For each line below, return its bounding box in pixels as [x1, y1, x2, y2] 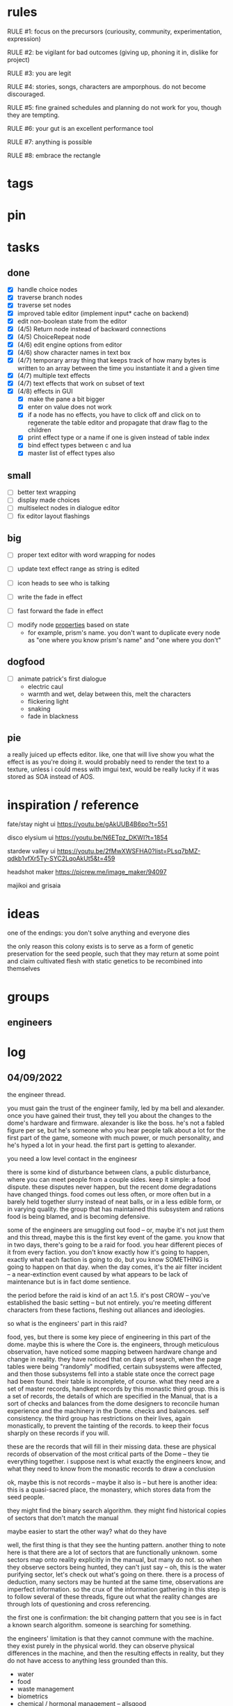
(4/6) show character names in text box [17, 348, 131, 356]
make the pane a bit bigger [27, 395, 105, 404]
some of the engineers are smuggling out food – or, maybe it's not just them [7, 1226, 225, 1234]
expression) [7, 34, 42, 42]
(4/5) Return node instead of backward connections [17, 324, 167, 333]
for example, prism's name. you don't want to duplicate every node [27, 628, 220, 637]
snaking [27, 704, 51, 713]
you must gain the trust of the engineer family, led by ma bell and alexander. [7, 1104, 225, 1112]
